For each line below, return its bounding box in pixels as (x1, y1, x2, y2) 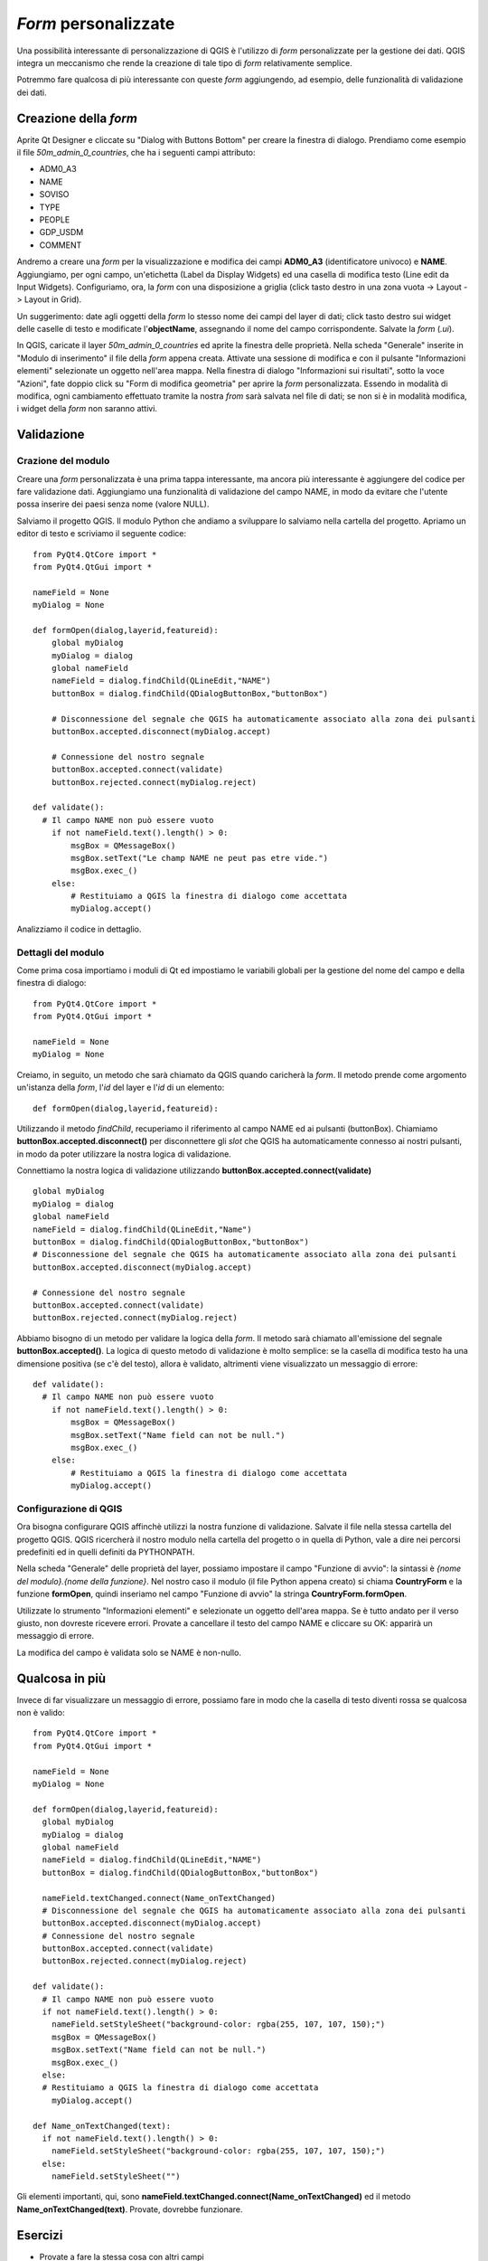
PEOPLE (39, 213, 70, 225)
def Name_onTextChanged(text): (33, 2121, 172, 2131)
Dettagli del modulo (16, 946, 105, 959)
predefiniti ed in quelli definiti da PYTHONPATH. (16, 1547, 195, 1557)
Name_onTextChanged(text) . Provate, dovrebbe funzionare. (16, 2203, 243, 2215)
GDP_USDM (39, 227, 84, 238)
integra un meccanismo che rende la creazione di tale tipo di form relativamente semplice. (16, 57, 352, 68)
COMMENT (39, 240, 82, 251)
